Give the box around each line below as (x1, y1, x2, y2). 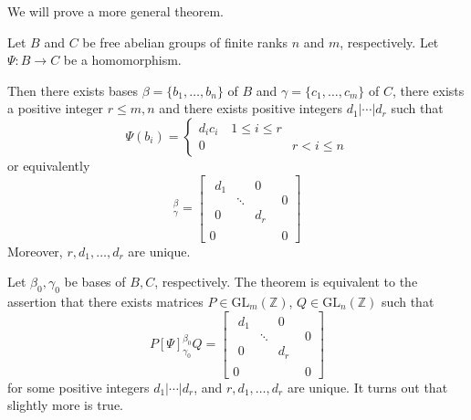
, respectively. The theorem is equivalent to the (154, 272, 418, 291)
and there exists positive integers (159, 99, 343, 118)
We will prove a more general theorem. (7, 2, 224, 20)
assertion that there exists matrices (7, 292, 204, 311)
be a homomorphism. (63, 50, 182, 69)
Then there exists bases (7, 80, 139, 100)
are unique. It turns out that (287, 377, 448, 396)
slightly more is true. (7, 395, 124, 415)
